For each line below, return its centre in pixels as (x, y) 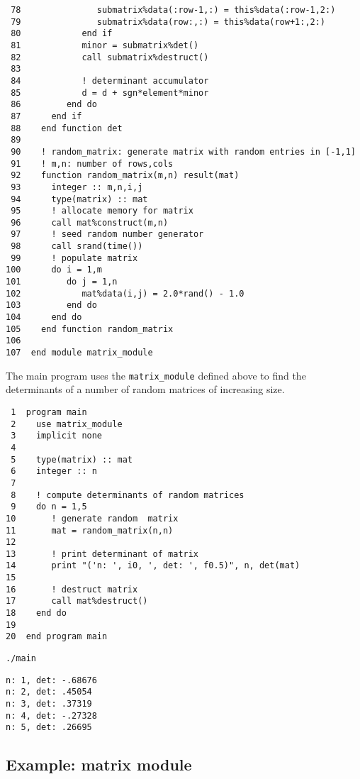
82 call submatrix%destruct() (110, 57)
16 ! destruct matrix (72, 589)
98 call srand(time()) (77, 247)
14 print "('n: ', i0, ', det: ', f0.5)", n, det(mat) (153, 566)
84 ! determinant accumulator (110, 81)
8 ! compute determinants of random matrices (128, 495)
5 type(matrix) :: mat (72, 459)
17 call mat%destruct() (77, 601)
